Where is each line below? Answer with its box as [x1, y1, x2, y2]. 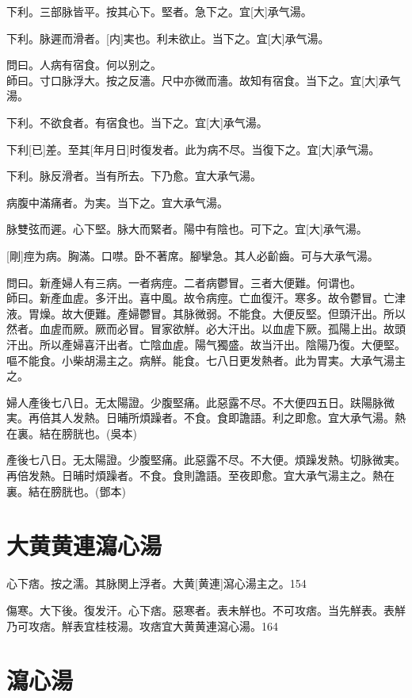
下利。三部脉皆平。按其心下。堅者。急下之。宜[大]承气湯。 [6, 3, 312, 19]
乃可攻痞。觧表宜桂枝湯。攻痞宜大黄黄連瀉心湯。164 [6, 617, 278, 634]
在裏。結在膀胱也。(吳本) [6, 424, 137, 441]
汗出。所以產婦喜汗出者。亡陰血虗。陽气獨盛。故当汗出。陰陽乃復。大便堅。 [6, 336, 406, 352]
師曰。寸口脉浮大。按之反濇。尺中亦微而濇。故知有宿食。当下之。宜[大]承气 [6, 71, 401, 88]
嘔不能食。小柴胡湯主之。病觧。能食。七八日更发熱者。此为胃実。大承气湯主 [6, 351, 406, 368]
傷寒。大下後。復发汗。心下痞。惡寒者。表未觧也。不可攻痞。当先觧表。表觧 [6, 601, 406, 618]
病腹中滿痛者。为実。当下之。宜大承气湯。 [6, 194, 228, 210]
